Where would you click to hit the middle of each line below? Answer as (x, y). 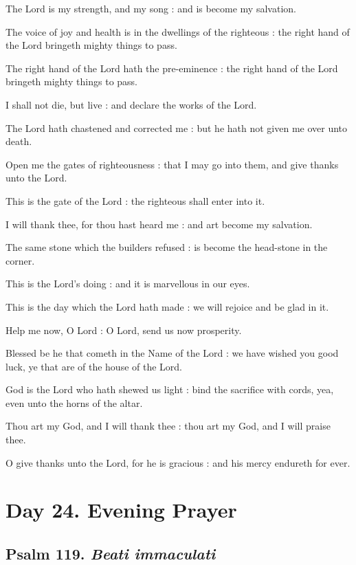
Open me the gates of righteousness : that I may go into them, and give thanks (172, 164)
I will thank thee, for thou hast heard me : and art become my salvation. (159, 224)
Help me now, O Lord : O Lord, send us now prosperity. (124, 330)
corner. (20, 260)
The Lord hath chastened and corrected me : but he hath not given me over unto (177, 128)
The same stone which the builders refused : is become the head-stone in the (167, 247)
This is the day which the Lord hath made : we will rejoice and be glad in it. (167, 306)
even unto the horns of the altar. (74, 402)
